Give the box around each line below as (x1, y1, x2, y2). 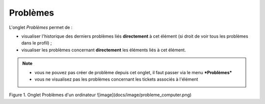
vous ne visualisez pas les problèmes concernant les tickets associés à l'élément (34, 76, 198, 82)
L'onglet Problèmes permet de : (9, 24, 73, 30)
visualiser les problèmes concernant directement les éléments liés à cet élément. (21, 47, 186, 53)
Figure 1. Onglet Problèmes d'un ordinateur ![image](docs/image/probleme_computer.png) (9, 92, 192, 98)
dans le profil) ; (21, 40, 52, 46)
